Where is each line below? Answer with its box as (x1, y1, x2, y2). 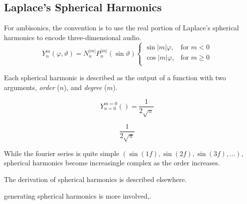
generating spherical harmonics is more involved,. (4, 190, 151, 201)
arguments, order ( (4, 82, 60, 92)
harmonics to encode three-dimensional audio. (4, 32, 141, 42)
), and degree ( (64, 82, 107, 92)
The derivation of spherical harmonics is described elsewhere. (4, 174, 187, 184)
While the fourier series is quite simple (4, 148, 119, 158)
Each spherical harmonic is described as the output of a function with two (4, 72, 226, 82)
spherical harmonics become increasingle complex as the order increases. (4, 158, 220, 168)
